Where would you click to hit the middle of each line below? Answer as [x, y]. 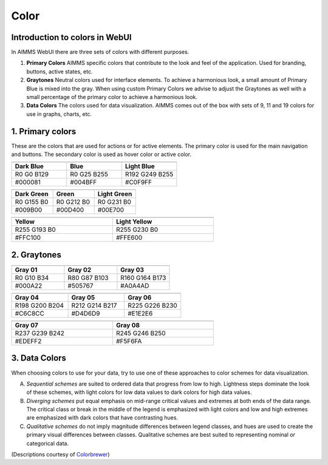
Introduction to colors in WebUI [71, 37]
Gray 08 [128, 325]
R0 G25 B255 [89, 174]
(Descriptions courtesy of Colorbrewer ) [60, 455]
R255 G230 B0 [137, 229]
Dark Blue [29, 166]
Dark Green [32, 194]
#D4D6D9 [86, 314]
